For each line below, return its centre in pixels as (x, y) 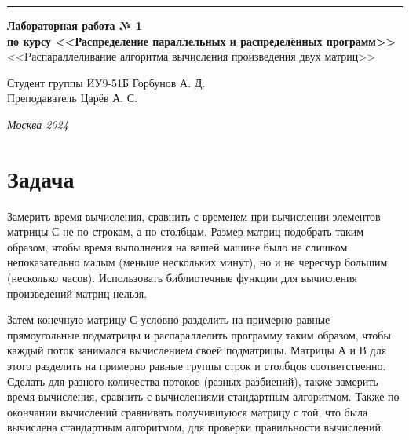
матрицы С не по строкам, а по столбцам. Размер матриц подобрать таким (186, 231)
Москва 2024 (38, 124)
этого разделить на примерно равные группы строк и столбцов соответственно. (197, 366)
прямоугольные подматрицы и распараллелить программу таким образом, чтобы (199, 334)
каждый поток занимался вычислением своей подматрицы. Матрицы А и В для (197, 350)
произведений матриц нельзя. (77, 293)
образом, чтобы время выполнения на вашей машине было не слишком (177, 246)
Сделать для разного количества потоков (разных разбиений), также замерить (193, 381)
